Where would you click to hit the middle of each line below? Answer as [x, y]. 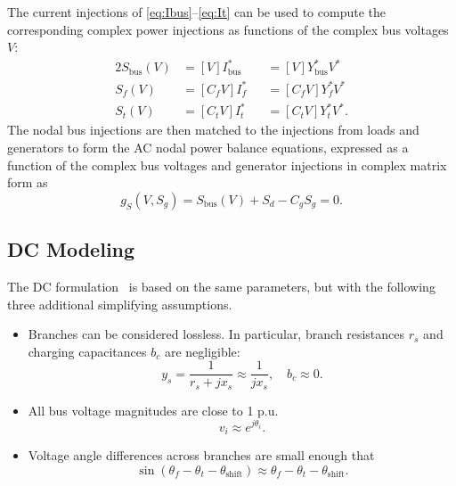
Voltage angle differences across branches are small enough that [201, 454]
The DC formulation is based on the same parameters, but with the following [221, 286]
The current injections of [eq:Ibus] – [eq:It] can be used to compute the [196, 12]
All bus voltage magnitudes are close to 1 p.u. [153, 410]
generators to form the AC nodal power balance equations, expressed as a [208, 147]
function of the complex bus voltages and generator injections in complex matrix [227, 165]
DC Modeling [71, 249]
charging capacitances [87, 351]
